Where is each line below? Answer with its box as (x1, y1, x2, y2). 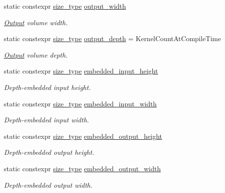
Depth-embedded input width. (4, 115, 89, 125)
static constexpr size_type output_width (4, 1, 126, 11)
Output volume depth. (4, 49, 68, 59)
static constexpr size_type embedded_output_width (4, 163, 161, 173)
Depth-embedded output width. (4, 179, 93, 190)
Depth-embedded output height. (4, 147, 94, 157)
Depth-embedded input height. (4, 82, 91, 92)
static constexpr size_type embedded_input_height (4, 66, 158, 76)
